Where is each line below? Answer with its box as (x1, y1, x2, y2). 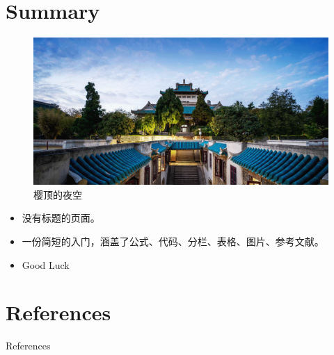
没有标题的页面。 (22, 210, 100, 225)
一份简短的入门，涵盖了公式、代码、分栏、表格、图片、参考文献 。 (22, 233, 324, 248)
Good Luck (22, 257, 70, 272)
